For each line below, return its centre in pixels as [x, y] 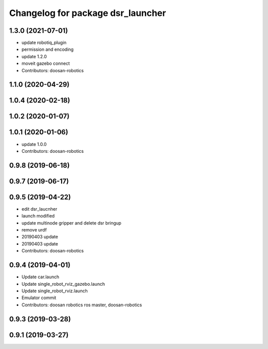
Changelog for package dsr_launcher [88, 13]
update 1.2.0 [34, 56]
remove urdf [34, 230]
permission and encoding [48, 49]
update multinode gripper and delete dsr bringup [71, 223]
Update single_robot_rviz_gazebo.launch [63, 284]
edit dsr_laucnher [39, 209]
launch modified [38, 216]
